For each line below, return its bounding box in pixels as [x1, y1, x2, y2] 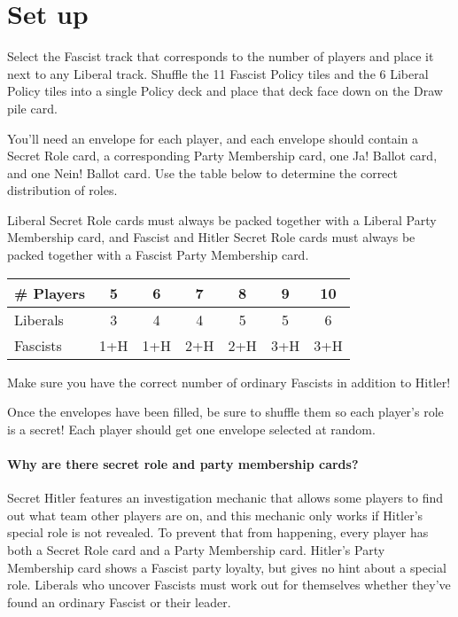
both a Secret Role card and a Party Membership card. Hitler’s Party [7, 541, 385, 559]
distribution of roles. [7, 181, 118, 199]
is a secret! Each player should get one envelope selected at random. [7, 419, 376, 438]
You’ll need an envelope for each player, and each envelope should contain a [7, 129, 419, 147]
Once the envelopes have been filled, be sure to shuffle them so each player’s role [7, 402, 444, 421]
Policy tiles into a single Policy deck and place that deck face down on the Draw [7, 82, 443, 100]
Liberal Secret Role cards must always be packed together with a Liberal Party [7, 210, 437, 229]
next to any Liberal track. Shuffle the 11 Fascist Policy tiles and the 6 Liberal [7, 64, 429, 82]
